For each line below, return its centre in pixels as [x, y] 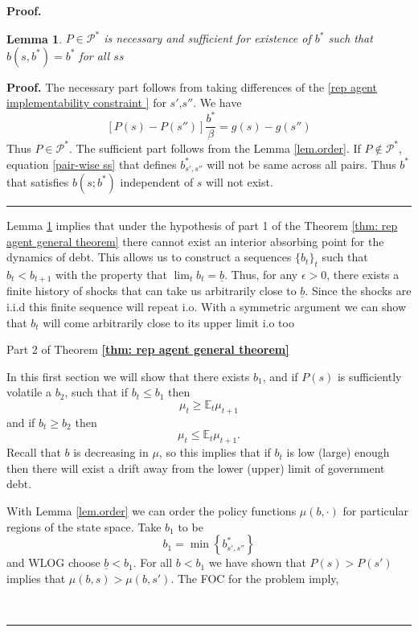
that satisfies [38, 181]
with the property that [111, 274]
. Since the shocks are [358, 291]
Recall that [34, 452]
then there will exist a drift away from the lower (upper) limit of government [196, 468]
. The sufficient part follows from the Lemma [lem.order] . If [215, 148]
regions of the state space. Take [84, 526]
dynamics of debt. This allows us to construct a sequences [149, 257]
